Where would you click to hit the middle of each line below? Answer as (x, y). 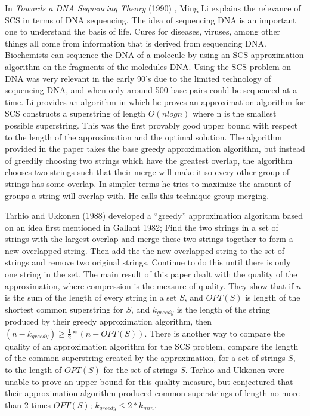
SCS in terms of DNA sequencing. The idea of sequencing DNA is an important (151, 19)
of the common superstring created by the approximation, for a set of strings (145, 358)
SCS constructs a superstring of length (75, 113)
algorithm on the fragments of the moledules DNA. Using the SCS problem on (148, 66)
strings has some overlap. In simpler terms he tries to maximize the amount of (148, 183)
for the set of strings (140, 370)
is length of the (273, 297)
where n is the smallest (235, 113)
